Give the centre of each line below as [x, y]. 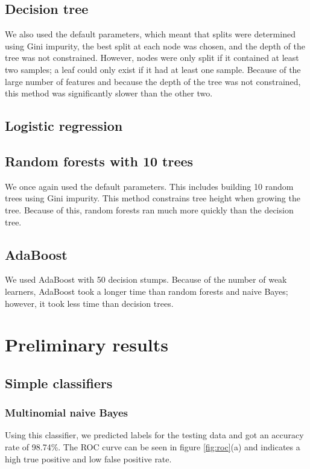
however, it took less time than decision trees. [89, 303]
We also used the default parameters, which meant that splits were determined [150, 34]
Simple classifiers [59, 382]
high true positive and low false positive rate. [88, 458]
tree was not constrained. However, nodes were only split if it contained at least [152, 58]
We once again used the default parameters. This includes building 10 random [149, 186]
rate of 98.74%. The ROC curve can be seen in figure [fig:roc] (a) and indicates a [153, 447]
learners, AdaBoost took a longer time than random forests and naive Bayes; [147, 291]
